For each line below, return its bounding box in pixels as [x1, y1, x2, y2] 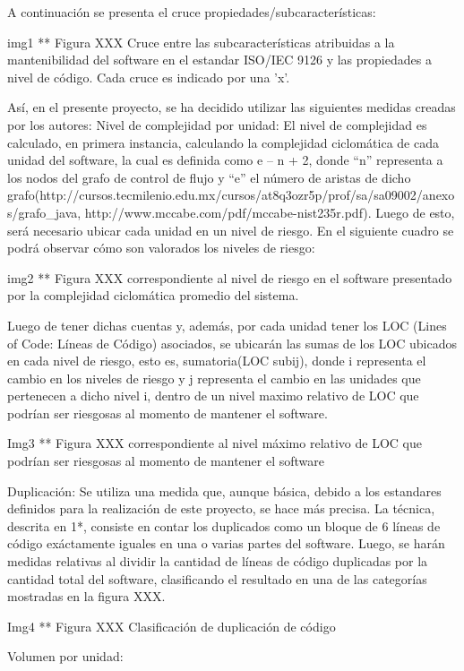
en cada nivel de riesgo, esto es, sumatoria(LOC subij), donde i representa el [7, 351, 426, 370]
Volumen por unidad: [7, 647, 124, 666]
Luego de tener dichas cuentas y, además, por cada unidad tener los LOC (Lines [7, 315, 447, 334]
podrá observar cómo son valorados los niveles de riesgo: [7, 238, 315, 257]
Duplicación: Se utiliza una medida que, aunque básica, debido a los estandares [7, 481, 442, 500]
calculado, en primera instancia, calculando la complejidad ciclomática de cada [7, 133, 439, 151]
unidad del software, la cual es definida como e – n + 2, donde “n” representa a [7, 151, 443, 169]
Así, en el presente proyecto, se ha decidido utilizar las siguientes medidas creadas [7, 98, 456, 116]
